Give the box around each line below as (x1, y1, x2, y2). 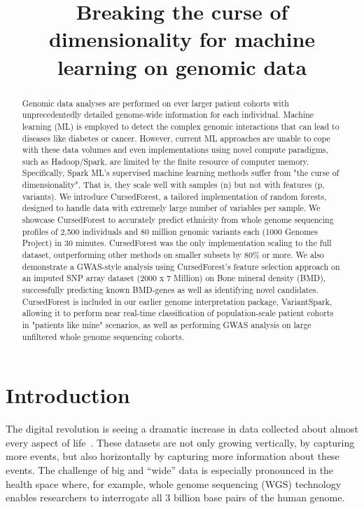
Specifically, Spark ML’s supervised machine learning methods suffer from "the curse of (22, 167, 339, 179)
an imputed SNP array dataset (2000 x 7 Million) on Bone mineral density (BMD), (22, 272, 326, 284)
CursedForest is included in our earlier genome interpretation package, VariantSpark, (22, 295, 332, 307)
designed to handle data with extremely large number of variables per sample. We (22, 202, 321, 214)
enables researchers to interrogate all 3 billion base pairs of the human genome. (6, 490, 345, 505)
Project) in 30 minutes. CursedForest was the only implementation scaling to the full (22, 237, 332, 249)
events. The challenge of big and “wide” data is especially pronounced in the (6, 463, 334, 477)
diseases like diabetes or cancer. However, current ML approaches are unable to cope (22, 132, 330, 144)
